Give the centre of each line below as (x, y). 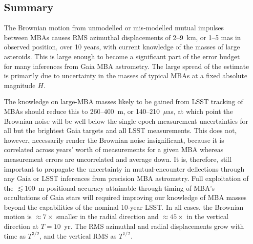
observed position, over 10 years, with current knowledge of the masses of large (122, 47)
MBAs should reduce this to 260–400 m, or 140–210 (82, 111)
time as (15, 235)
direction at (21, 226)
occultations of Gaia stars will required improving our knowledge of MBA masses (125, 197)
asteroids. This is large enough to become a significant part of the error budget (122, 56)
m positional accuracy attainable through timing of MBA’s (126, 188)
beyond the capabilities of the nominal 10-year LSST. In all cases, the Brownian (124, 207)
